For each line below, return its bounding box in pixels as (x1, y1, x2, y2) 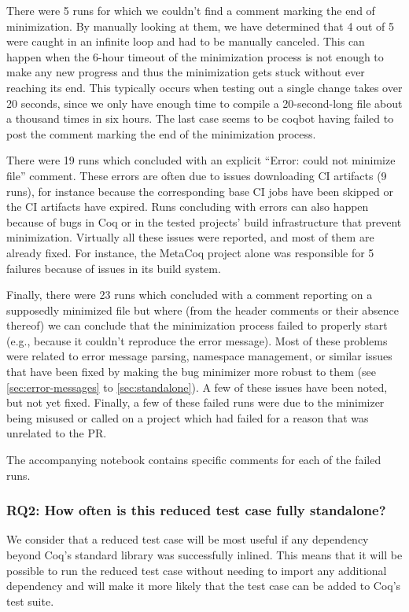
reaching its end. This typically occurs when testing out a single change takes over (6, 79, 403, 95)
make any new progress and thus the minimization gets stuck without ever (6, 64, 365, 80)
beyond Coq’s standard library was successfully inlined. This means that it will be (6, 547, 403, 563)
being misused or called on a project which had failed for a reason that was (6, 409, 369, 426)
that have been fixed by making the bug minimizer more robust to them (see (6, 363, 377, 380)
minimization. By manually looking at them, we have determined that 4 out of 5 (6, 17, 394, 34)
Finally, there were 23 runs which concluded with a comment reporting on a (6, 286, 373, 303)
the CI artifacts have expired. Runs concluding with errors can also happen (6, 198, 369, 215)
